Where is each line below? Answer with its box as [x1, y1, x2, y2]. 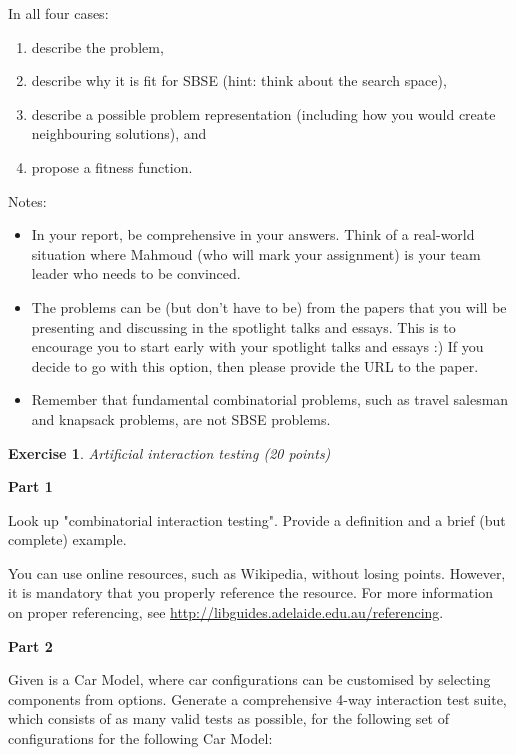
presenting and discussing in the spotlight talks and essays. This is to [31, 316, 456, 337]
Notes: [8, 190, 47, 211]
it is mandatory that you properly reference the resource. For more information [8, 582, 493, 603]
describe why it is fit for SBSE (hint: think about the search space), [31, 70, 447, 91]
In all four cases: [8, 3, 109, 23]
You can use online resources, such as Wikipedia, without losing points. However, [8, 562, 506, 583]
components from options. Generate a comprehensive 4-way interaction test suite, [8, 688, 507, 709]
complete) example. [8, 529, 127, 550]
